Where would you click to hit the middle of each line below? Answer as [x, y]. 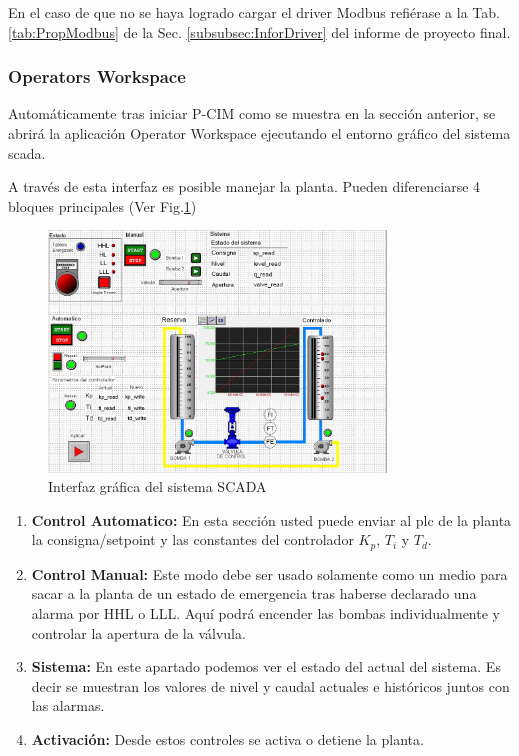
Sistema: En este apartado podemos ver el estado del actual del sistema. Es [266, 666]
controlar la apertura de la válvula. [138, 632]
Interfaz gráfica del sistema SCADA [157, 486]
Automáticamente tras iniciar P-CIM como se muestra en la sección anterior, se [252, 113]
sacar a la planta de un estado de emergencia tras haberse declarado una [254, 593]
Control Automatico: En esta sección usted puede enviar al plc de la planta [271, 519]
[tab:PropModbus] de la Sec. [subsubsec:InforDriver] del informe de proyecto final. [259, 31]
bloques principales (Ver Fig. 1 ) [102, 205]
